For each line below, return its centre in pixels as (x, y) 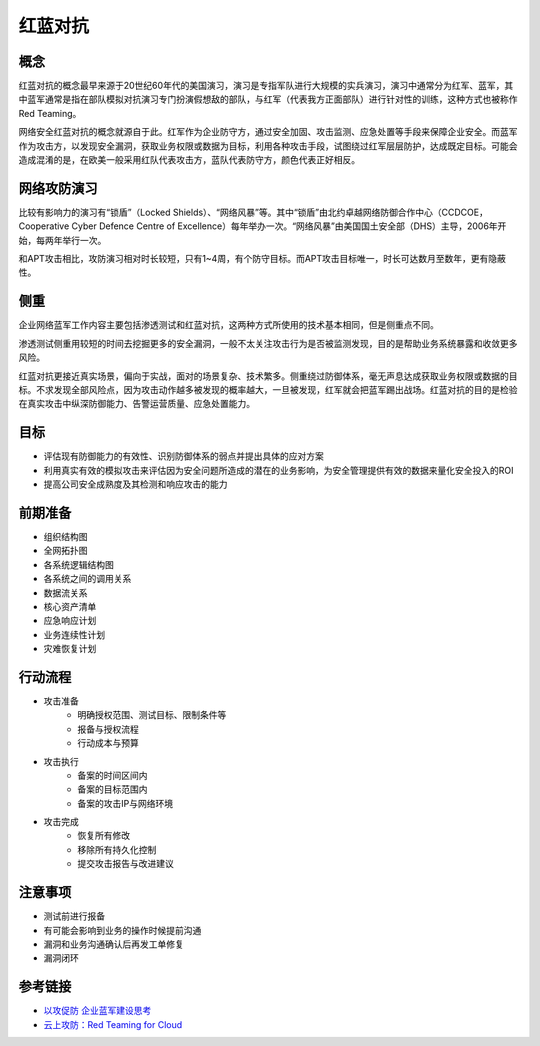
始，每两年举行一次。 (62, 240)
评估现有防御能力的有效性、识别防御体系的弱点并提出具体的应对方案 (183, 456)
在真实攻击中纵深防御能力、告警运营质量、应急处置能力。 (136, 404)
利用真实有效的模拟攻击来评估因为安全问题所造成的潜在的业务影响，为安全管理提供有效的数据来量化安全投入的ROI (278, 470)
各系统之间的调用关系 (87, 579)
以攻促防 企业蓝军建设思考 (97, 1011)
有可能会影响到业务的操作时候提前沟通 (122, 930)
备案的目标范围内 (112, 789)
